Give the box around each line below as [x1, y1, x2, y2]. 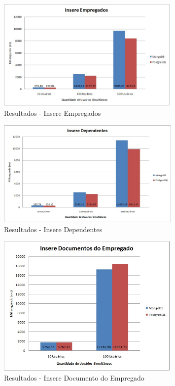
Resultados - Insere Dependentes [4, 224, 103, 234]
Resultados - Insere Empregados [4, 108, 101, 118]
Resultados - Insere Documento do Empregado [4, 372, 144, 383]
